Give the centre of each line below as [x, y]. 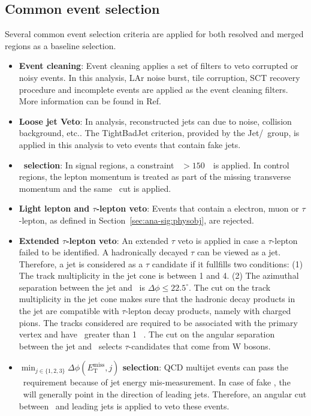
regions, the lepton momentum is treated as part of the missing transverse [155, 177]
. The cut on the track [230, 287]
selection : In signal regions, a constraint [99, 165]
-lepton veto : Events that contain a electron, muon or [197, 208]
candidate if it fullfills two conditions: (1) [227, 263]
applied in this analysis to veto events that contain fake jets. [130, 144]
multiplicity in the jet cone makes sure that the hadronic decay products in [157, 299]
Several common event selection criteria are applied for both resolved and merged [154, 34]
